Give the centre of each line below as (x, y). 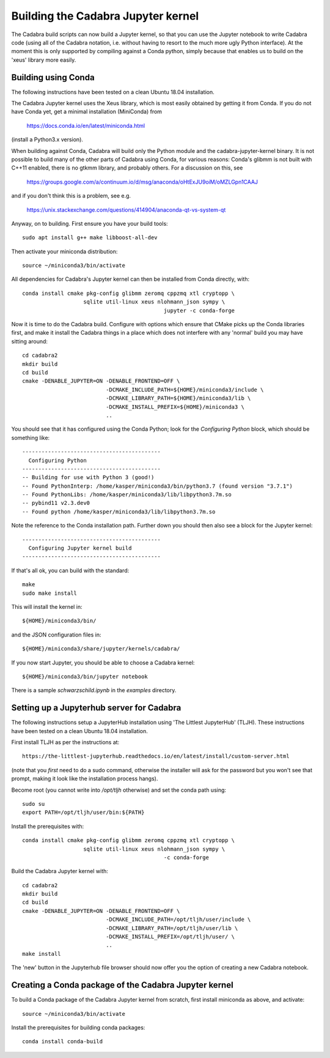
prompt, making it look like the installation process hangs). (85, 779)
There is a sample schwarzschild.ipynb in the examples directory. (94, 690)
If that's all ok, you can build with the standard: (70, 570)
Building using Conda (53, 77)
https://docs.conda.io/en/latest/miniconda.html (86, 125)
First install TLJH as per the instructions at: (65, 742)
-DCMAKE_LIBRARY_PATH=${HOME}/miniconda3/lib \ (178, 398)
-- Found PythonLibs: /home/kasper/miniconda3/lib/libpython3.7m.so (127, 495)
